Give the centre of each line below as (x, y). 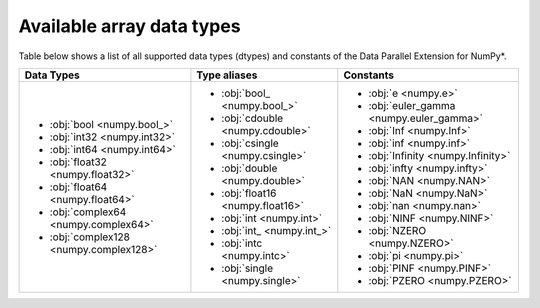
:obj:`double (249, 168)
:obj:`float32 (78, 162)
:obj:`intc (242, 243)
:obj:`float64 (78, 187)
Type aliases (227, 75)
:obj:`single (247, 268)
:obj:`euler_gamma (412, 105)
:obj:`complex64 (88, 212)
